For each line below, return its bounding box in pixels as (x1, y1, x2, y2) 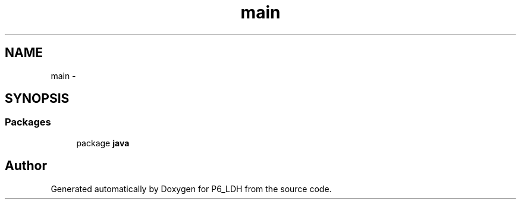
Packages (5, 116, 51, 128)
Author (5, 158, 47, 174)
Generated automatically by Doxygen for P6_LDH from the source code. (51, 183, 332, 194)
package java (76, 137, 130, 148)
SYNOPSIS (5, 91, 70, 106)
